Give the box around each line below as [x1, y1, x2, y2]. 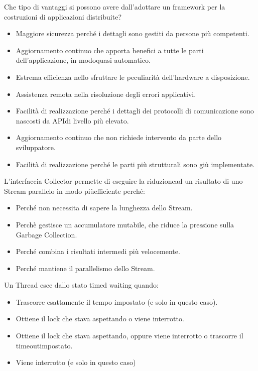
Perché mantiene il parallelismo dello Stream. [16, 263, 155, 273]
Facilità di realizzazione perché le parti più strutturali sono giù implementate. [16, 159, 255, 169]
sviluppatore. [16, 142, 56, 152]
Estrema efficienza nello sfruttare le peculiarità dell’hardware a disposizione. [16, 71, 250, 82]
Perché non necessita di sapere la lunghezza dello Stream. [16, 202, 193, 213]
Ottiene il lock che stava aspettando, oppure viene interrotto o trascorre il [16, 330, 243, 341]
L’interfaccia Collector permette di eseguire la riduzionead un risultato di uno [4, 176, 243, 186]
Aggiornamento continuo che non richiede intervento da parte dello [16, 132, 222, 143]
